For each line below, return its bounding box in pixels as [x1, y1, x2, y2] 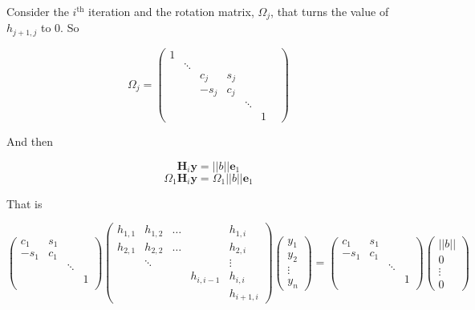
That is [6, 195, 43, 211]
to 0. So [40, 19, 79, 36]
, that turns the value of [270, 3, 389, 19]
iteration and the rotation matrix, [88, 3, 254, 19]
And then [6, 133, 53, 150]
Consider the [6, 3, 69, 19]
